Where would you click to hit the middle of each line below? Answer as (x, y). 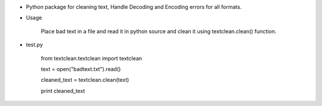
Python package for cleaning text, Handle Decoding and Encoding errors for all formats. (134, 7)
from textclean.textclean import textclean (92, 58)
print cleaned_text (63, 91)
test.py (34, 45)
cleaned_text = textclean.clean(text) (85, 80)
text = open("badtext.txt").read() (81, 69)
